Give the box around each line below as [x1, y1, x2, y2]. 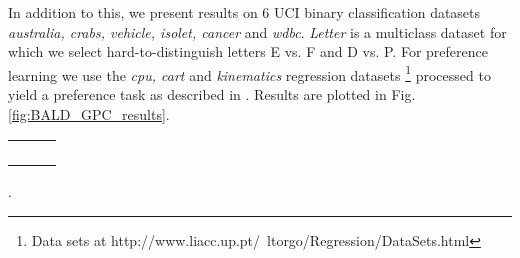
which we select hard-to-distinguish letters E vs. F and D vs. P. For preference [8, 41, 488, 62]
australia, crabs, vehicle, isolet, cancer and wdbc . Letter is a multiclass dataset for [8, 21, 507, 42]
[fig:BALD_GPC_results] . [8, 103, 170, 124]
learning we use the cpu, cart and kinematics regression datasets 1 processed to [8, 61, 491, 85]
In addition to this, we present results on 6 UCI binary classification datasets [8, 2, 481, 22]
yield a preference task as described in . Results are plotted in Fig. [8, 84, 416, 105]
